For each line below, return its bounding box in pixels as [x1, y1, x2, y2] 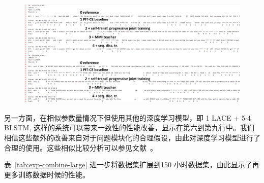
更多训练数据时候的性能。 [4, 169, 90, 179]
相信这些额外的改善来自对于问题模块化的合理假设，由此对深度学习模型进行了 [4, 132, 260, 143]
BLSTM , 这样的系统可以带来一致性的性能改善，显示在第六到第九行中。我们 [4, 122, 254, 133]
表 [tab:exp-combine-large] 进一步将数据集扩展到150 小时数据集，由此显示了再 [4, 159, 259, 170]
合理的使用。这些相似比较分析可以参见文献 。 [4, 142, 157, 153]
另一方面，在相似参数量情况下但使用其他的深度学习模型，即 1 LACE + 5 [4, 112, 246, 123]
